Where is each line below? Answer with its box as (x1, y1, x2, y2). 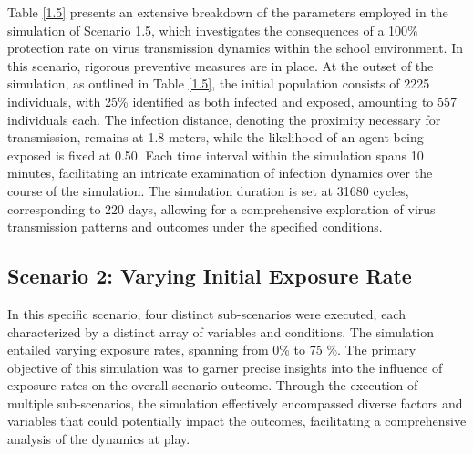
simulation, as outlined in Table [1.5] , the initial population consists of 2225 (7, 74, 430, 93)
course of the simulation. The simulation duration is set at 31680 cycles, (7, 181, 409, 200)
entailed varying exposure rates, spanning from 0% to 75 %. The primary (7, 340, 416, 359)
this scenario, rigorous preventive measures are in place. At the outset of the (7, 56, 434, 75)
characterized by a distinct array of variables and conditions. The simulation (7, 322, 434, 341)
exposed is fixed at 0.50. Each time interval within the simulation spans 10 (7, 145, 424, 164)
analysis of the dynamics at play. (7, 429, 190, 449)
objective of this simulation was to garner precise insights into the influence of (7, 357, 443, 377)
